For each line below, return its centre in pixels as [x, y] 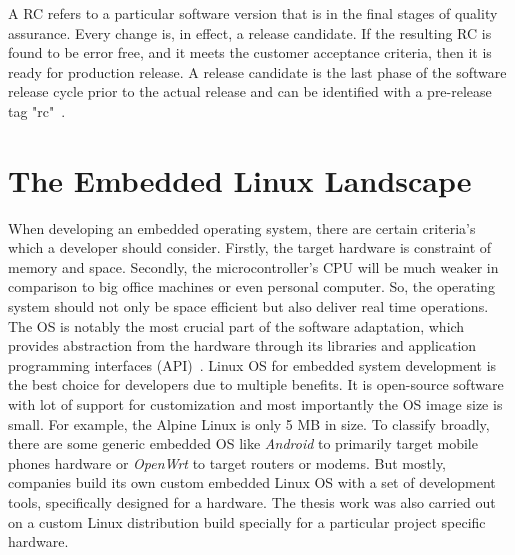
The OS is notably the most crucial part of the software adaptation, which [236, 325]
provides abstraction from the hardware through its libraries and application [242, 345]
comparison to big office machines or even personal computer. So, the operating [251, 286]
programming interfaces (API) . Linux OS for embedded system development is [252, 364]
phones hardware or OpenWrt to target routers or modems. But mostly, [227, 462]
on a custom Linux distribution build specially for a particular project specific [247, 521]
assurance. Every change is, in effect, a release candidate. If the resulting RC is [250, 32]
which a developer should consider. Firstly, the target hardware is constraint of [250, 247]
